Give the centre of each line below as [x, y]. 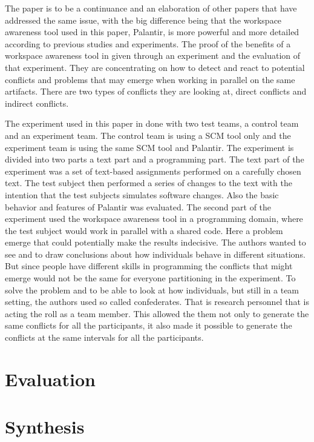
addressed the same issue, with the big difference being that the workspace [143, 20]
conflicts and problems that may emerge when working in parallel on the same [150, 79]
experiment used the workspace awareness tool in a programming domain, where [154, 219]
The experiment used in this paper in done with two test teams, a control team [152, 123]
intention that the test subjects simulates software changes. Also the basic [142, 194]
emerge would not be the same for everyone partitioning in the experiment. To [150, 278]
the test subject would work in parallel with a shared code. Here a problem [144, 230]
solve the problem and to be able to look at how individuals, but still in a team [152, 290]
